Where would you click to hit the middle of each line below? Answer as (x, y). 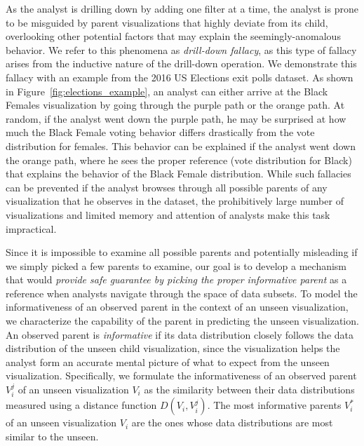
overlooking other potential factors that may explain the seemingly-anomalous (173, 36)
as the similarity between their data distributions (249, 390)
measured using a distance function (81, 405)
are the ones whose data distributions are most (232, 423)
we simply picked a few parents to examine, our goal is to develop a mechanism (176, 265)
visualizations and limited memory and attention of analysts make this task (168, 214)
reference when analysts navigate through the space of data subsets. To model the (182, 293)
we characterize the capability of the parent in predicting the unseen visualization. (182, 321)
